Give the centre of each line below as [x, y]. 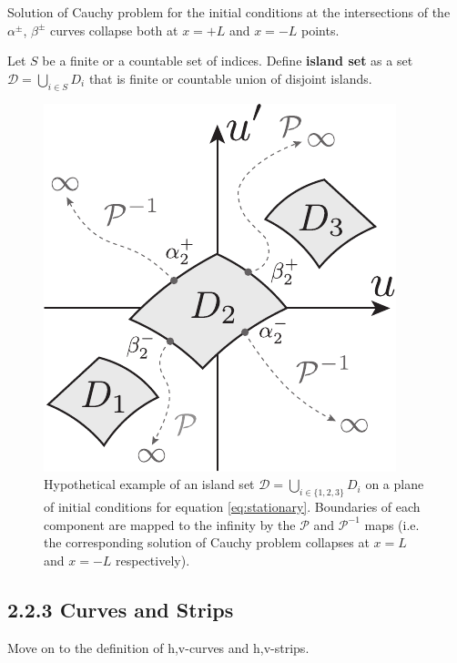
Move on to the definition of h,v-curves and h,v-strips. [158, 647]
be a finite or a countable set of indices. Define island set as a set [228, 61]
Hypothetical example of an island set [149, 484]
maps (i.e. [392, 524]
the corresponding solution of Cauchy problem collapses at [207, 542]
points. [320, 30]
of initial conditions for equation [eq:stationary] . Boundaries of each [232, 506]
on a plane [395, 484]
